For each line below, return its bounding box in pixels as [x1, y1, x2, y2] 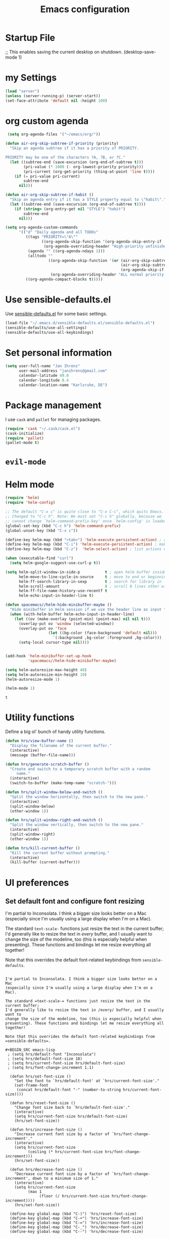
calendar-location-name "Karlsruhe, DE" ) [18, 382, 108, 388]
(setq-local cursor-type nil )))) [18, 640, 90, 645]
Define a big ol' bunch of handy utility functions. [5, 728, 106, 735]
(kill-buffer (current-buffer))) [10, 860, 80, 865]
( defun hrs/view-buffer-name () [5, 739, 73, 744]
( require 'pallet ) [5, 436, 44, 441]
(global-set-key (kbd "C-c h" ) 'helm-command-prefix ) [5, 523, 121, 528]
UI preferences [5, 877, 69, 888]
